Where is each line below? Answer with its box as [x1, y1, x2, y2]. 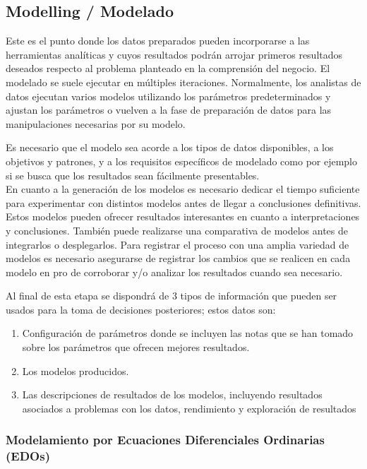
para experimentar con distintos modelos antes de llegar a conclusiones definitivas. [6, 195, 361, 210]
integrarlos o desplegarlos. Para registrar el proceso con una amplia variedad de [6, 237, 349, 251]
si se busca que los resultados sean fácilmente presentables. [6, 167, 260, 182]
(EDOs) [6, 447, 50, 465]
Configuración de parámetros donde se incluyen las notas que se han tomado [22, 326, 354, 340]
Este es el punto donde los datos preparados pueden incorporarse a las [6, 33, 310, 48]
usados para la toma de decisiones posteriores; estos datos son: [6, 302, 276, 316]
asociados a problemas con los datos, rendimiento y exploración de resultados [22, 400, 356, 415]
